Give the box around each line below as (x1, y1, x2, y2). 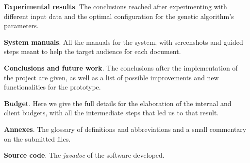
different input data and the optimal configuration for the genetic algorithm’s (4, 11, 234, 21)
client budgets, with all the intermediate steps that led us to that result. (4, 108, 219, 118)
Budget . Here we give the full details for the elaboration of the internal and (4, 98, 232, 108)
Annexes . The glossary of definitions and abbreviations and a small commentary (4, 124, 247, 134)
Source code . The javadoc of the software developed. (4, 150, 165, 160)
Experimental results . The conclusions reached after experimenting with (4, 1, 227, 11)
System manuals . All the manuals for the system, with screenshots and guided (4, 36, 243, 47)
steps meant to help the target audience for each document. (4, 46, 181, 56)
